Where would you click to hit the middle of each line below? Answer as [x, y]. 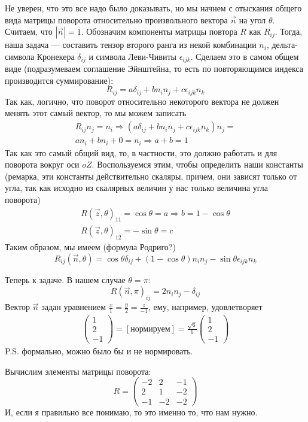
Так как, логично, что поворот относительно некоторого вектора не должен [142, 101]
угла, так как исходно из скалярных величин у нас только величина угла [137, 188]
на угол [252, 19]
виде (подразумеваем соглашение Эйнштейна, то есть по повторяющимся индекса [154, 69]
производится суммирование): [59, 80]
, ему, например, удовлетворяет [205, 307]
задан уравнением [74, 307]
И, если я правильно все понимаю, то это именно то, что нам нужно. [131, 412]
